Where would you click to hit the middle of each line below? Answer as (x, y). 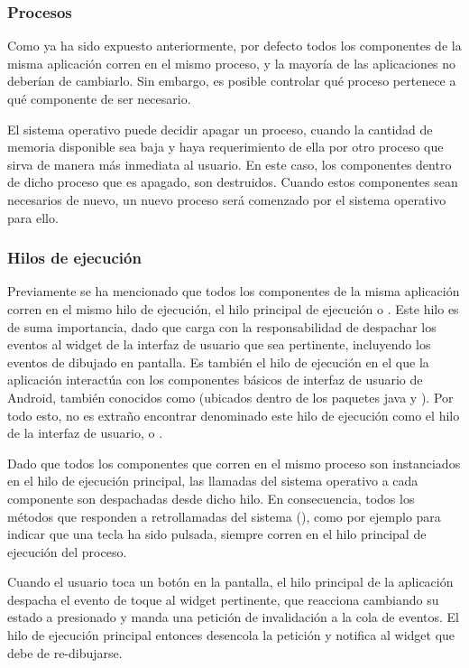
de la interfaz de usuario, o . (85, 433)
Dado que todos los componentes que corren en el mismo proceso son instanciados (234, 463)
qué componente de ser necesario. (99, 98)
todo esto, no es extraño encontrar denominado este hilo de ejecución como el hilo (234, 415)
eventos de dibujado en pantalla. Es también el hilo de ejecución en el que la (218, 362)
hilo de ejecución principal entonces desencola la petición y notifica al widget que (231, 635)
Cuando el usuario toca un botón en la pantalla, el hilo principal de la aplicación (230, 582)
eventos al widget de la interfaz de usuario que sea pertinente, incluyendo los (219, 344)
